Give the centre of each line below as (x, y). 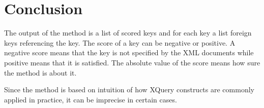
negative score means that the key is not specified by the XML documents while (129, 52)
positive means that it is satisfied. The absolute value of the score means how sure (132, 62)
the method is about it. (40, 72)
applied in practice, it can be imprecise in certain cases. (91, 99)
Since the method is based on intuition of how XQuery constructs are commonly (129, 89)
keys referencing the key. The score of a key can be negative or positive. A (120, 42)
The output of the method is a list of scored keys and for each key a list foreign (128, 33)
